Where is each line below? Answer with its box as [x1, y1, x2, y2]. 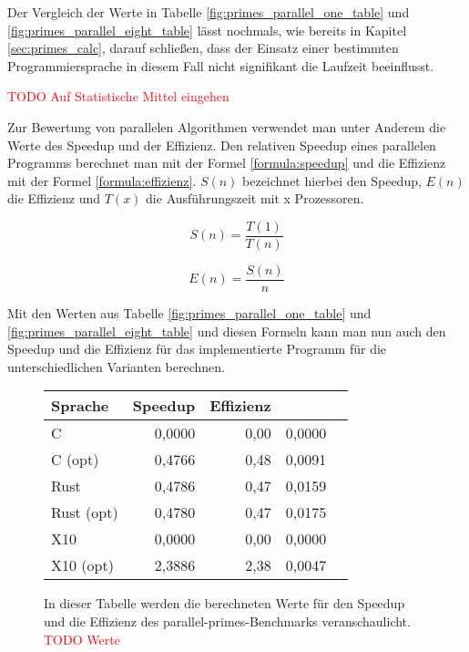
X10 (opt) [51, 554, 114, 576]
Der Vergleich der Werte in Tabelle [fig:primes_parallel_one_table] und [7, 3, 410, 21]
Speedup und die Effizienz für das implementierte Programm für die [7, 339, 387, 358]
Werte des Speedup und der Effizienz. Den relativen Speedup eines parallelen [7, 135, 436, 154]
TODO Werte [44, 629, 120, 648]
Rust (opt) [51, 502, 118, 523]
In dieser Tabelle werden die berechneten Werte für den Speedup [44, 594, 405, 613]
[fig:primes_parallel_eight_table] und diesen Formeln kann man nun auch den [7, 321, 446, 340]
